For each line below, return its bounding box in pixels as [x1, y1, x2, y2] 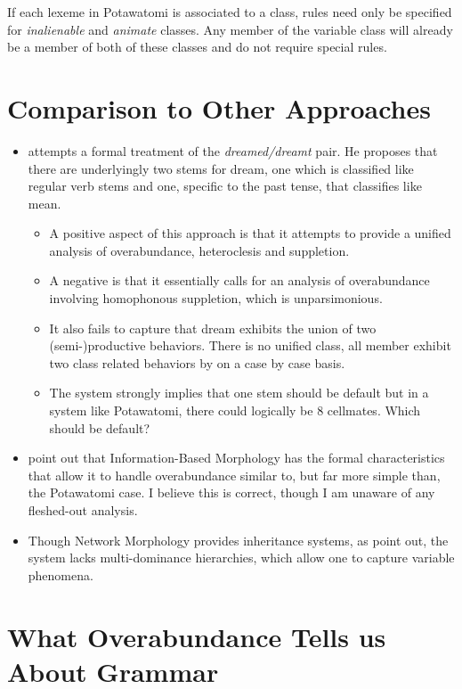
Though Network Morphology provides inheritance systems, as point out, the [28, 530, 449, 549]
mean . [28, 193, 61, 212]
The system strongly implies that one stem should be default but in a [49, 383, 429, 402]
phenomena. [28, 565, 93, 584]
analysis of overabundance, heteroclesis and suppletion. [49, 241, 350, 259]
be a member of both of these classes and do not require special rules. [7, 37, 387, 56]
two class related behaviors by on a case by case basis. [49, 353, 345, 372]
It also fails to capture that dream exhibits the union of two [49, 318, 377, 337]
